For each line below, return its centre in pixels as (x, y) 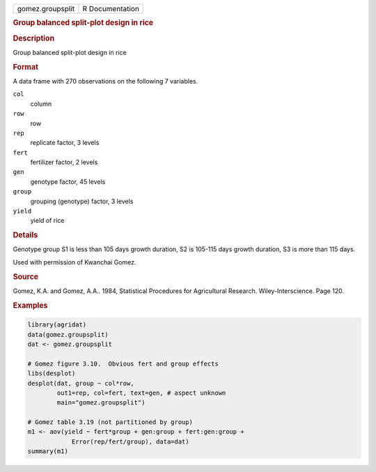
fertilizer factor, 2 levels (64, 162)
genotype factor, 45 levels (68, 182)
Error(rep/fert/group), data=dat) (130, 441)
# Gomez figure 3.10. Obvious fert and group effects (123, 363)
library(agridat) (57, 325)
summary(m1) (48, 451)
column (41, 104)
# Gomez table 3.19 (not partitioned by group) (110, 422)
